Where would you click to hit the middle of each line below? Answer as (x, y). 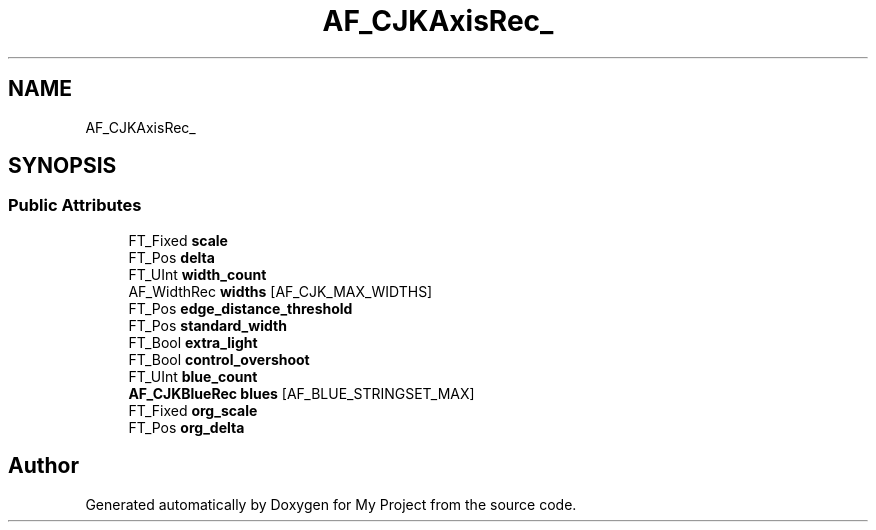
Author (43, 466)
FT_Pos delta (171, 257)
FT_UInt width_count (197, 274)
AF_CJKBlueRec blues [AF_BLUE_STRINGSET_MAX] (301, 393)
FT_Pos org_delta (186, 427)
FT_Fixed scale (178, 240)
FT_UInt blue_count (193, 376)
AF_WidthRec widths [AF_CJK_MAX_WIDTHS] (280, 291)
